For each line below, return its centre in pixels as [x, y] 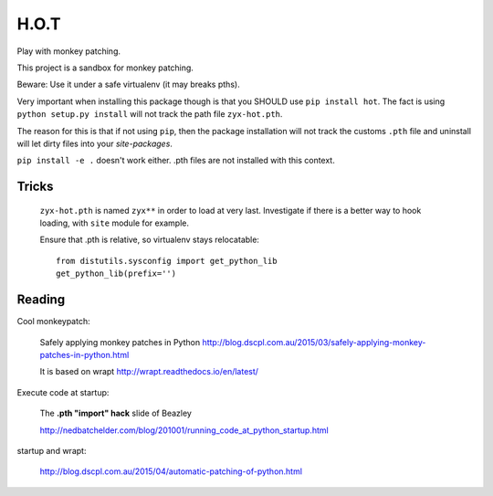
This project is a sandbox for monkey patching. [105, 68]
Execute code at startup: [63, 392]
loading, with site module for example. [115, 223]
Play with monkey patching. [69, 51]
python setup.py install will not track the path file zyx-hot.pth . [150, 114]
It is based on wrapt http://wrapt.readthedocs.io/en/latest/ [149, 372]
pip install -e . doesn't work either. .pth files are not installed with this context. [176, 161]
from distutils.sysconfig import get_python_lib [167, 261]
